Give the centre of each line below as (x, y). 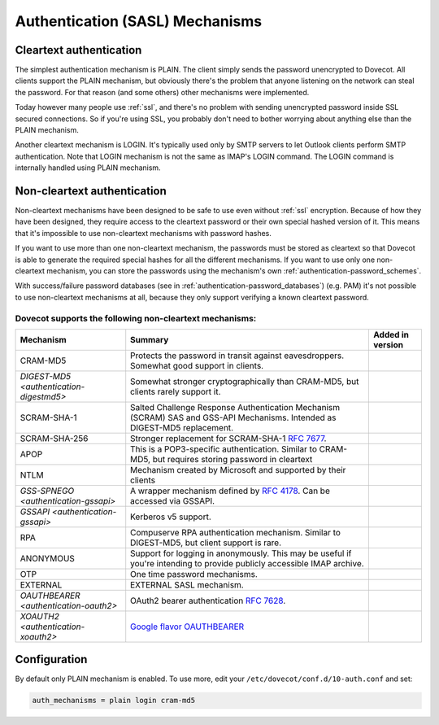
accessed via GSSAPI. (173, 500)
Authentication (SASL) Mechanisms (139, 21)
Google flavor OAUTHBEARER (187, 627)
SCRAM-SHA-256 (54, 438)
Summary (150, 339)
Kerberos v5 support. (171, 517)
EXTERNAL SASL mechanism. (187, 584)
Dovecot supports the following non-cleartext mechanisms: (136, 318)
